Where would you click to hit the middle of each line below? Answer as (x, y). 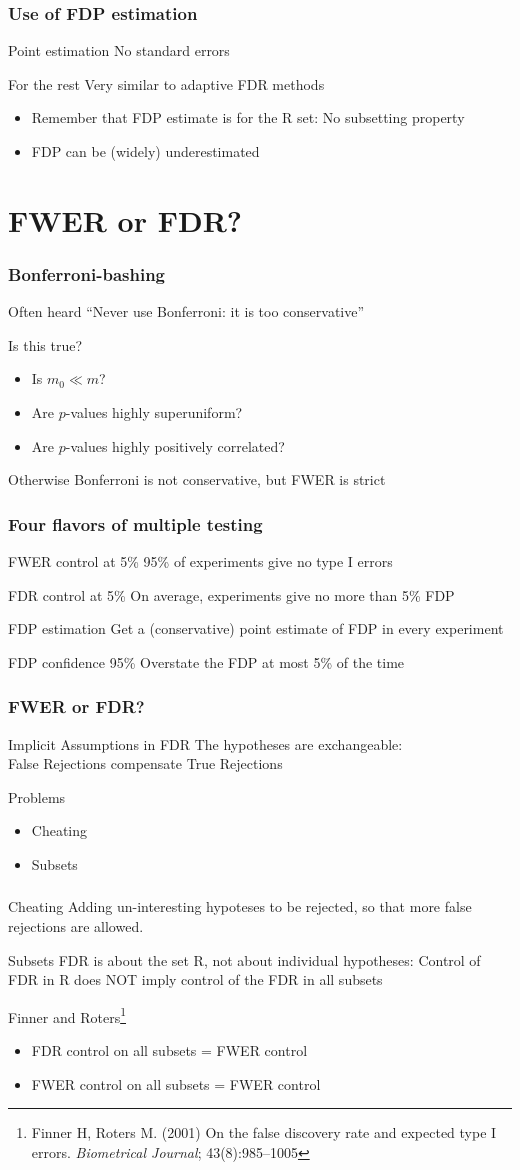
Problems (37, 796)
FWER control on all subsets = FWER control (176, 1083)
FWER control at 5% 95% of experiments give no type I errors (200, 560)
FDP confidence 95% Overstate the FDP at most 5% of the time (206, 661)
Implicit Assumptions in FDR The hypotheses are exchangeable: (205, 743)
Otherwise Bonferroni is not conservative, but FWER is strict (197, 479)
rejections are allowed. (76, 926)
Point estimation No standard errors (119, 50)
